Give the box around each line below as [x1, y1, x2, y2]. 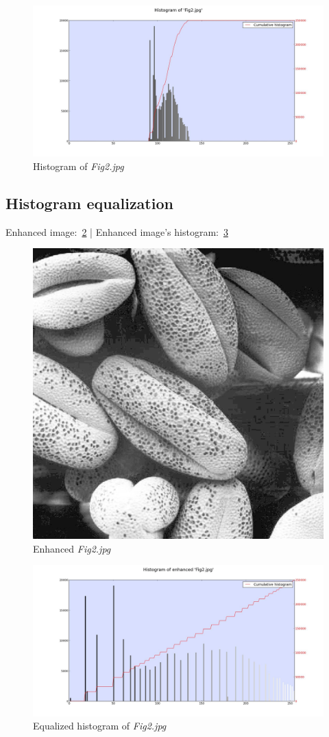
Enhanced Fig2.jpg [33, 541, 111, 555]
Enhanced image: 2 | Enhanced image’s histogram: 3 [5, 224, 228, 239]
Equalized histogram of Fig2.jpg [33, 718, 167, 733]
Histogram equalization [5, 192, 173, 213]
